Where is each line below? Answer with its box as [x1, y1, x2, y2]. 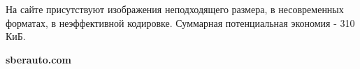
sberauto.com [6, 52, 71, 66]
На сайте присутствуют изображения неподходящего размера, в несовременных [6, 2, 344, 16]
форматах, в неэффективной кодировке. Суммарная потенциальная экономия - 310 [6, 15, 355, 30]
